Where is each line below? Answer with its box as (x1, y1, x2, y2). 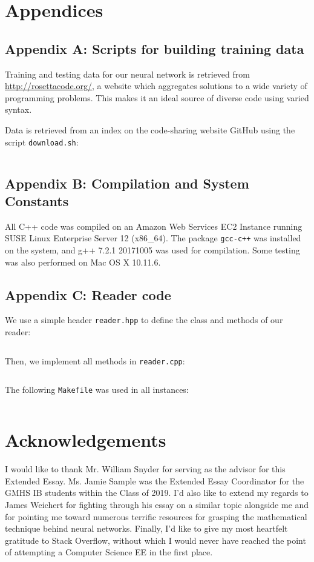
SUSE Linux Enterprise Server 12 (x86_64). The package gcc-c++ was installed (5, 232, 301, 244)
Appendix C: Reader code (5, 285, 171, 304)
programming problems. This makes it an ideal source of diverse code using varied (5, 91, 309, 104)
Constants (5, 191, 69, 210)
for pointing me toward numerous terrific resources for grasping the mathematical (5, 510, 307, 523)
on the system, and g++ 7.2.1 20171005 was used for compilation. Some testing (5, 244, 300, 256)
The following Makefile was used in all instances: (5, 383, 189, 396)
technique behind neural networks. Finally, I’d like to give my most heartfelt (5, 522, 288, 535)
